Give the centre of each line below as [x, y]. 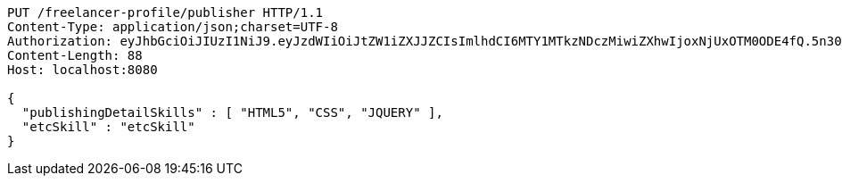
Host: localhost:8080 [83, 70]
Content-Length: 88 [75, 55]
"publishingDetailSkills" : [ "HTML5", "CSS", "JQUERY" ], [232, 112]
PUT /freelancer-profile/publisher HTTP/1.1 [165, 12]
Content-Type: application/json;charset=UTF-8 [173, 27]
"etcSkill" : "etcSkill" [108, 127]
